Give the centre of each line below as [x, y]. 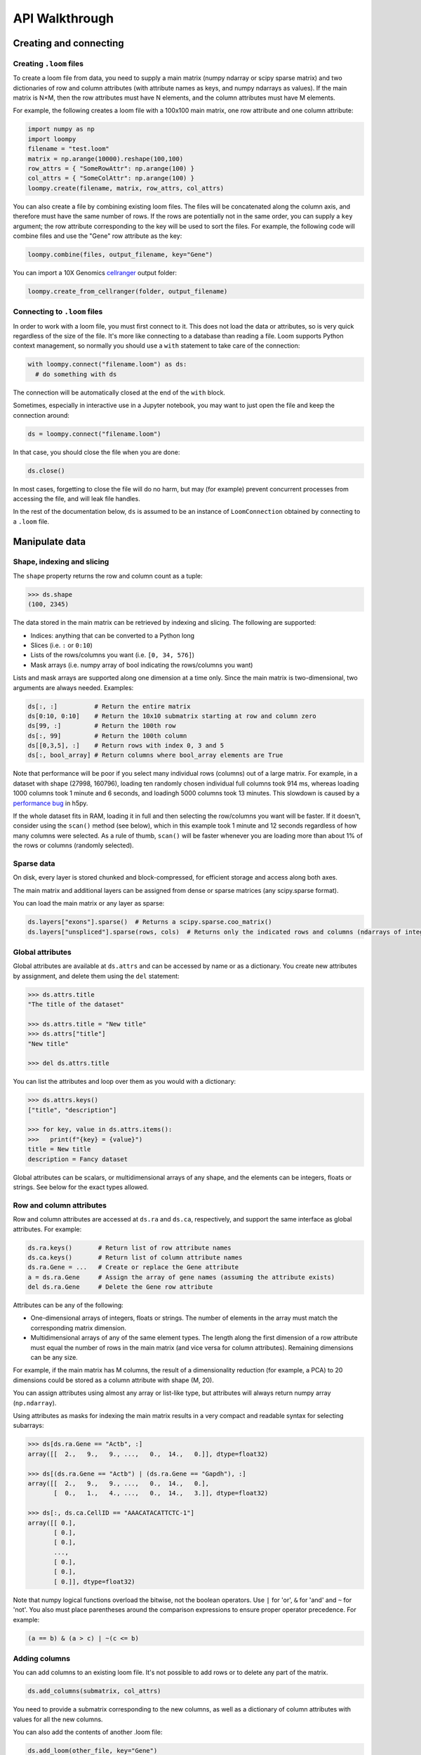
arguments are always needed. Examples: [73, 687]
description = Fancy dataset [78, 1159]
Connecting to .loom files [58, 312]
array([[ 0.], [52, 1523]
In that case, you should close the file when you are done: [96, 452]
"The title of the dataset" [76, 1004]
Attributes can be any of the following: [68, 1305]
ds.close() [46, 471]
